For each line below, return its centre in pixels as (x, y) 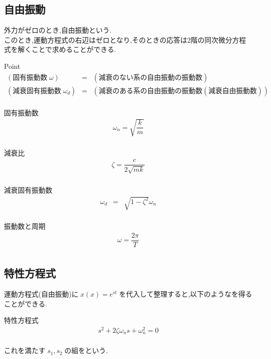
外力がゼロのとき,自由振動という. (58, 30)
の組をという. (86, 350)
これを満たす (25, 350)
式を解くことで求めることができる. (60, 49)
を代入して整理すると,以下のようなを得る (186, 294)
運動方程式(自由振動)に (41, 294)
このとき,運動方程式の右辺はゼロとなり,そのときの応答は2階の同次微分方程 (125, 39)
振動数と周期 (25, 226)
